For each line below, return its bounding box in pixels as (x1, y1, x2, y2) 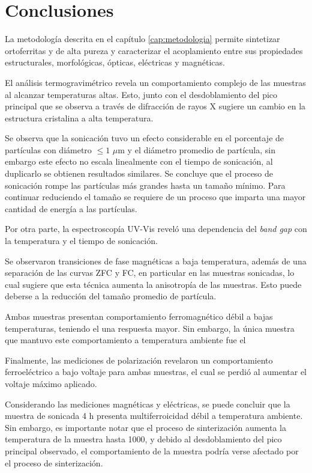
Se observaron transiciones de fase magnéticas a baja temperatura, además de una (5, 254, 307, 267)
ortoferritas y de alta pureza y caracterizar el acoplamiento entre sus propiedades (5, 44, 303, 56)
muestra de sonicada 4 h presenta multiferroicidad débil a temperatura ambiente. (5, 409, 303, 422)
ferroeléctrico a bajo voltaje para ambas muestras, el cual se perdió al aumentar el (5, 365, 307, 378)
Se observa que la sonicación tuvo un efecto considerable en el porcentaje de (5, 132, 284, 144)
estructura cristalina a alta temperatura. (5, 111, 154, 124)
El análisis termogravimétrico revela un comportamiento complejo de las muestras (5, 76, 306, 88)
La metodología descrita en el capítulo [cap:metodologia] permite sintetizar (5, 32, 280, 45)
